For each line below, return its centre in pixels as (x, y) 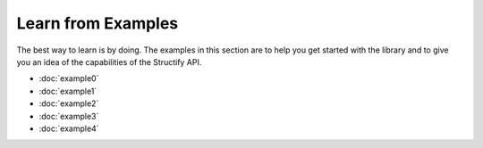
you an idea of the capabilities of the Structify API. (109, 62)
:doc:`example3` (69, 116)
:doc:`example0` (69, 78)
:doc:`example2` (69, 103)
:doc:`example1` (68, 91)
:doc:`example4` (69, 128)
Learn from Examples (97, 23)
